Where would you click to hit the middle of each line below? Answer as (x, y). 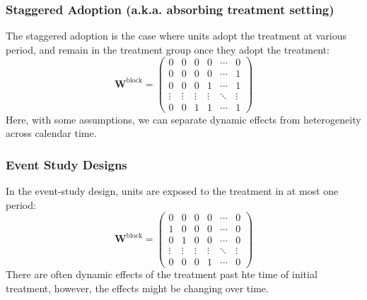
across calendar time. (51, 133)
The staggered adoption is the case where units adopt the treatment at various (176, 36)
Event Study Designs (66, 164)
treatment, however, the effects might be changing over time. (137, 288)
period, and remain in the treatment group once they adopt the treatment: (168, 49)
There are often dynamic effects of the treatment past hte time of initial (162, 274)
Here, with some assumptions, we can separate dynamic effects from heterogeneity (183, 119)
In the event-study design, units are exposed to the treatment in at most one (172, 191)
